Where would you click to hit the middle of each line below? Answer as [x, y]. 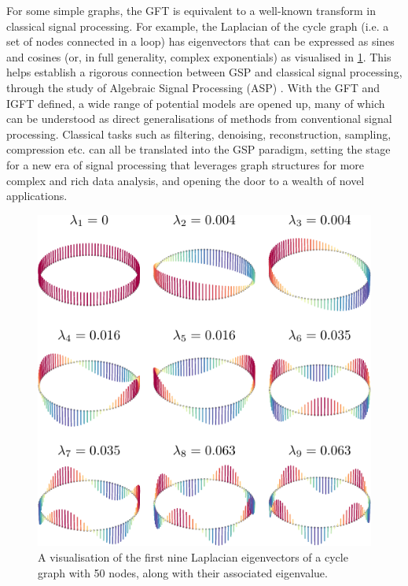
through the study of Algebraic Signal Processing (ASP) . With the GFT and [193, 87]
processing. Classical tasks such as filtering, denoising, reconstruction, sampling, [199, 134]
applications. [37, 196]
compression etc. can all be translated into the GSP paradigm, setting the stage [198, 149]
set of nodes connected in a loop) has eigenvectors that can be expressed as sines [200, 41]
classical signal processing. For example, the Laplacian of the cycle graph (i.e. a [198, 26]
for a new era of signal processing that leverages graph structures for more [186, 164]
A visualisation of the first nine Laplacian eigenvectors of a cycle [193, 557]
